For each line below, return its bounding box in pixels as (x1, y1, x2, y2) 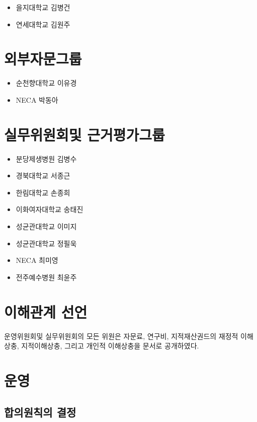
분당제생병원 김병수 (16, 153, 77, 164)
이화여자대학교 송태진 (16, 204, 83, 215)
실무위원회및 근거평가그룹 (4, 124, 165, 145)
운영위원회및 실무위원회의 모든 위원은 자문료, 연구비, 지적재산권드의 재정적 (4, 330, 238, 341)
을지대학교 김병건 (16, 2, 70, 12)
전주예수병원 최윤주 (16, 271, 77, 282)
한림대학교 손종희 (16, 187, 70, 197)
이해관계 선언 (4, 301, 88, 322)
